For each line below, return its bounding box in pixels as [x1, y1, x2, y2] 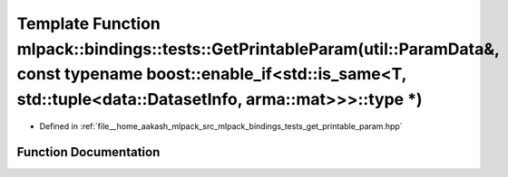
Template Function [16, 14, 161, 33]
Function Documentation [16, 144, 161, 160]
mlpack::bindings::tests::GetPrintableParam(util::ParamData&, [16, 39, 500, 59]
